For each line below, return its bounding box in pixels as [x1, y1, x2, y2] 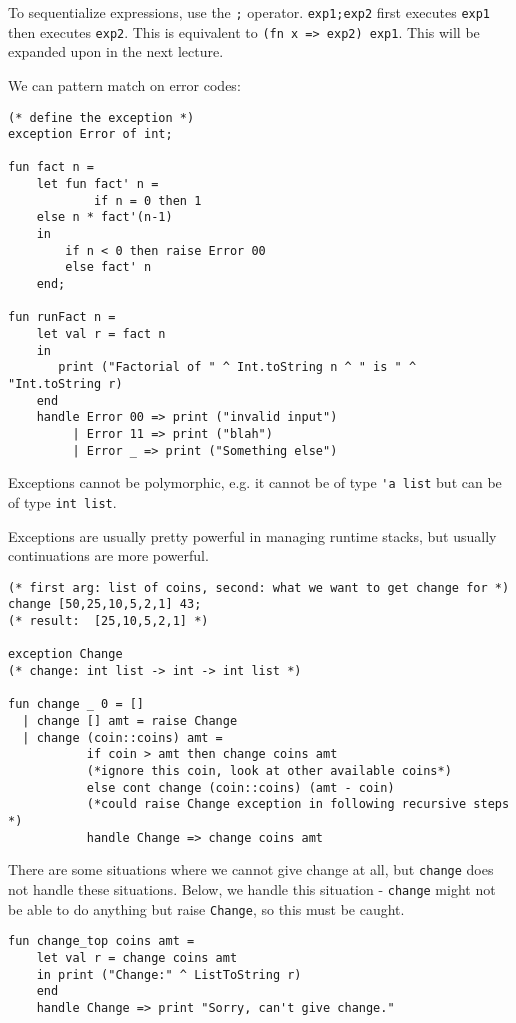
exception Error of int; [8, 127, 173, 142]
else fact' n [65, 260, 152, 275]
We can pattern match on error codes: [8, 74, 241, 95]
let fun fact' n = [36, 177, 159, 192]
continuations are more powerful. [8, 545, 209, 566]
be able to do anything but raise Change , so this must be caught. [8, 898, 405, 919]
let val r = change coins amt [36, 950, 238, 965]
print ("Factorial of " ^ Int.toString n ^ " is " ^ [58, 360, 417, 375]
